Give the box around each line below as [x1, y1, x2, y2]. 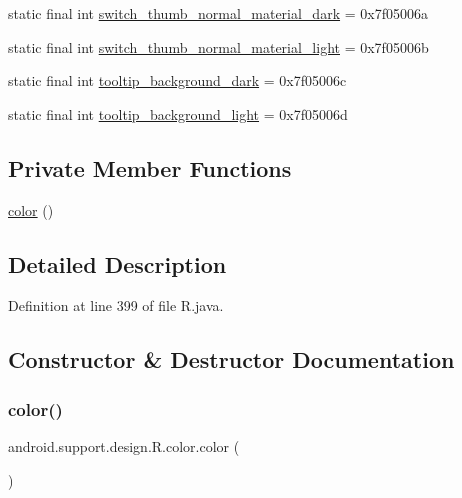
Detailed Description [8, 248, 227, 279]
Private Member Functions [8, 152, 292, 183]
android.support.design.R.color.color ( [8, 435, 240, 456]
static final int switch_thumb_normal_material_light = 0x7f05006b [8, 36, 429, 57]
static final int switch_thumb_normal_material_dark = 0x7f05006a [8, 3, 428, 23]
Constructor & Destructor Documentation [8, 344, 455, 375]
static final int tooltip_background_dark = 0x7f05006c [8, 70, 347, 91]
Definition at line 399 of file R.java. [8, 295, 224, 316]
